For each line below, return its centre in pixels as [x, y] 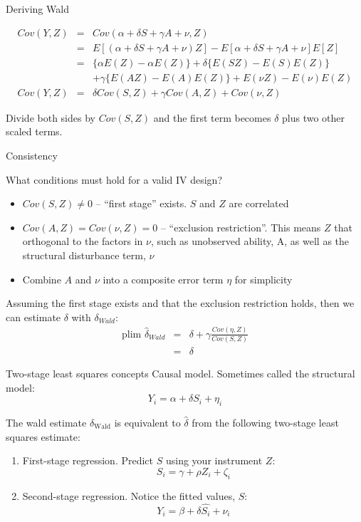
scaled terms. [34, 131]
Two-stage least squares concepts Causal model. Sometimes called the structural [180, 373]
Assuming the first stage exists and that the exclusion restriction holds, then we [180, 303]
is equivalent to [147, 422]
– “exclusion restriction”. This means [241, 227]
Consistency [32, 155]
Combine [42, 279]
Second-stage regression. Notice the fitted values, [129, 495]
